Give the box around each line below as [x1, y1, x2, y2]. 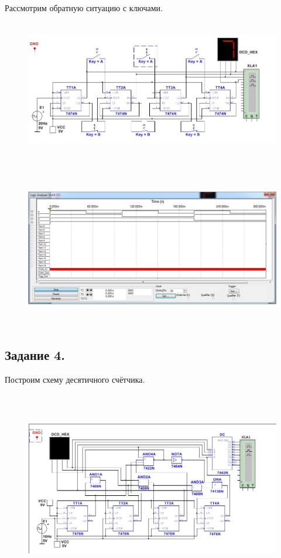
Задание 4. [5, 346, 66, 364]
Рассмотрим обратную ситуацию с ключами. [5, 2, 163, 13]
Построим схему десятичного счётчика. [5, 373, 145, 386]
